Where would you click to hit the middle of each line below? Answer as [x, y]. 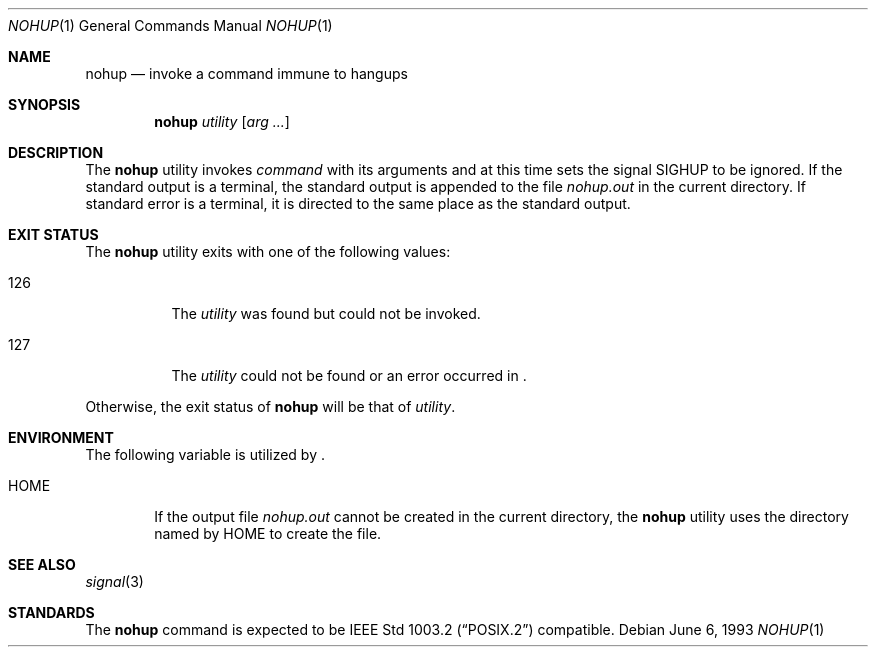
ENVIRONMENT [61, 437]
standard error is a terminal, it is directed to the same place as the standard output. [358, 203]
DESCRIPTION [56, 152]
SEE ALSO [42, 564]
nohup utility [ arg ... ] [222, 121]
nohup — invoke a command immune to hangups [246, 73]
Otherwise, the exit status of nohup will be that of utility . [270, 406]
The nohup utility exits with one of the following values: [268, 251]
